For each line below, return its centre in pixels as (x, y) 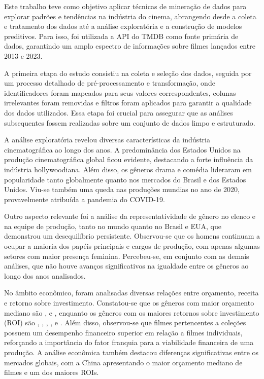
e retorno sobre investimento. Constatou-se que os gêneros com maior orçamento (129, 303)
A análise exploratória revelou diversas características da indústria (107, 140)
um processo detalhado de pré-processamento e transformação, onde (110, 83)
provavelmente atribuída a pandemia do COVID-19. (85, 199)
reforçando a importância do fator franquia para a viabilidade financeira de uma (129, 342)
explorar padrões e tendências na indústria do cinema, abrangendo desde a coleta (130, 16)
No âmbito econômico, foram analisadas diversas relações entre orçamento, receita (131, 293)
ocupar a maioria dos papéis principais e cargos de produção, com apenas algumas (132, 246)
